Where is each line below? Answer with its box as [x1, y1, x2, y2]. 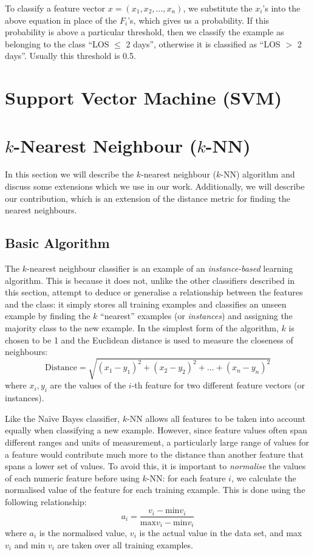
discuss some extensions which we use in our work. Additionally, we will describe [5, 180, 305, 193]
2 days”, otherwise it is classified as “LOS [126, 37, 281, 50]
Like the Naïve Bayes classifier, [5, 412, 120, 424]
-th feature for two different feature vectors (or [131, 379, 305, 391]
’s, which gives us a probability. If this [128, 13, 270, 26]
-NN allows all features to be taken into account [127, 412, 305, 424]
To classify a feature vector [5, 2, 106, 14]
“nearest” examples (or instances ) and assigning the [100, 309, 293, 322]
